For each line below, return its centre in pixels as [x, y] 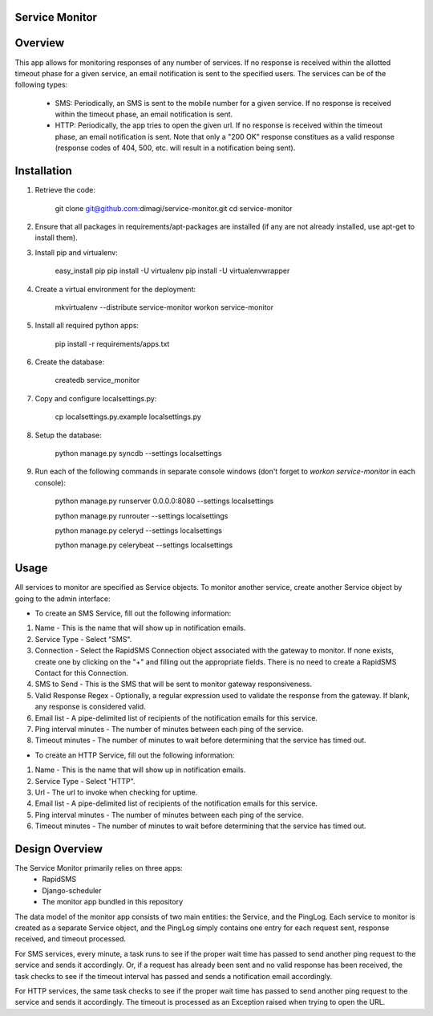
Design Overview [59, 849]
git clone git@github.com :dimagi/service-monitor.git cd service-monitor [174, 208]
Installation [43, 171]
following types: [41, 85]
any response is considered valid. [90, 707]
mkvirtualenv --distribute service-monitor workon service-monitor [164, 307]
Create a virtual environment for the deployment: [115, 289]
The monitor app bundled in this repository [113, 902]
